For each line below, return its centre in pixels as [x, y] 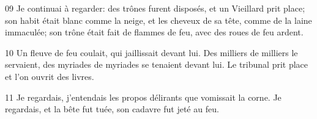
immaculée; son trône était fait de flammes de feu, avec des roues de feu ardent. [154, 32]
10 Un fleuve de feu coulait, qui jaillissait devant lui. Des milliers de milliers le [151, 52]
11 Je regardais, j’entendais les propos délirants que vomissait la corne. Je [143, 97]
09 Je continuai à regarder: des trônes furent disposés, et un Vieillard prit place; [155, 8]
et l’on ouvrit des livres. [50, 76]
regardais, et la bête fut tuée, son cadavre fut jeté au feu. [112, 109]
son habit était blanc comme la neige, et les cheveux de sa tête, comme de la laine [158, 20]
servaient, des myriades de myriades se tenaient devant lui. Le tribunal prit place [157, 64]
